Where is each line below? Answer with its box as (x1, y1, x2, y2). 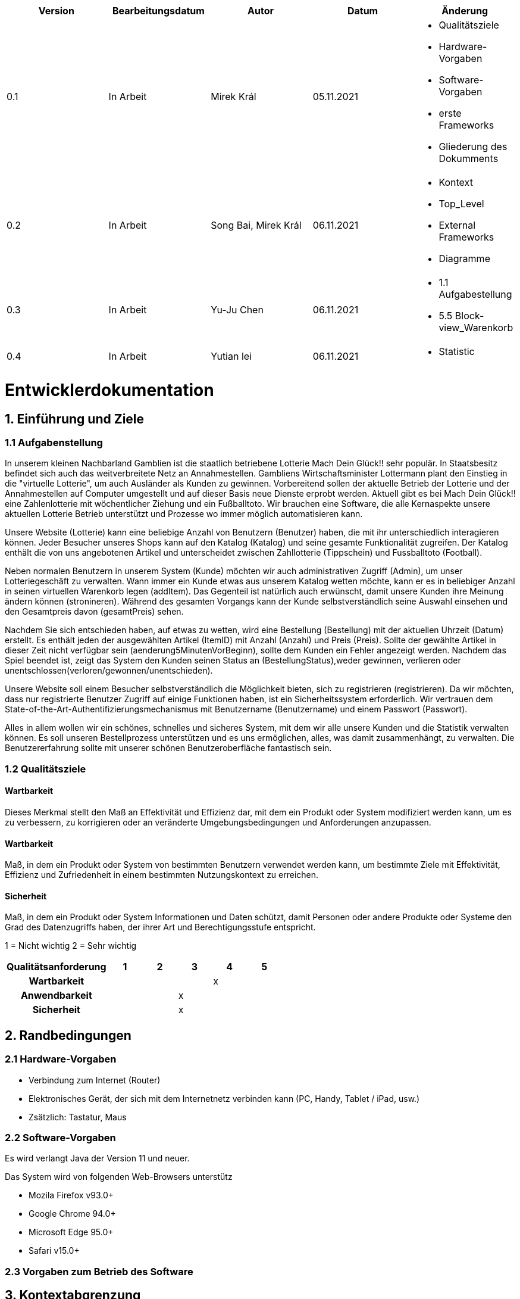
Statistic (438, 345, 475, 357)
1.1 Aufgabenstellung (5, 436, 103, 448)
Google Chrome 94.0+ (29, 1208, 116, 1219)
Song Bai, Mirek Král (211, 219, 302, 231)
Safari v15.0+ (29, 1245, 80, 1256)
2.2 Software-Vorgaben (5, 1131, 116, 1144)
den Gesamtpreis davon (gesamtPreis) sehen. (5, 606, 184, 617)
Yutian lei (211, 350, 252, 362)
